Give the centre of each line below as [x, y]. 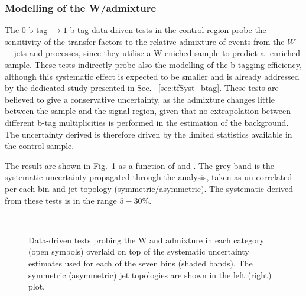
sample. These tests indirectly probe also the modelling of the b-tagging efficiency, [153, 64]
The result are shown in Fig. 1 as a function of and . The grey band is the [140, 165]
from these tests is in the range [61, 200]
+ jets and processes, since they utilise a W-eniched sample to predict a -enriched [152, 53]
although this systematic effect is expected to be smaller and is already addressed [152, 76]
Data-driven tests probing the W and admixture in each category [147, 240]
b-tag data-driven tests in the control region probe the [168, 30]
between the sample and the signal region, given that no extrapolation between [148, 111]
